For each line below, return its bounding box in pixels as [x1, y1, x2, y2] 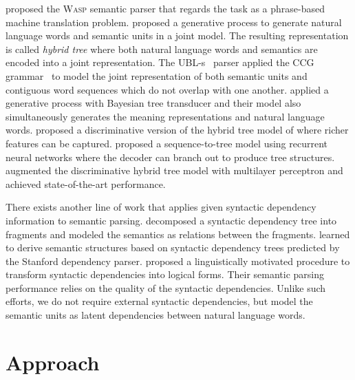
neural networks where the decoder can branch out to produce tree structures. [6, 149, 335, 164]
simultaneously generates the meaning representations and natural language [6, 109, 325, 123]
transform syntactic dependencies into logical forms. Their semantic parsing [6, 267, 325, 282]
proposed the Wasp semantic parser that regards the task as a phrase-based [6, 1, 325, 15]
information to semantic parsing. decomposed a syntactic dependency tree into [6, 213, 337, 227]
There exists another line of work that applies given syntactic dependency [6, 200, 316, 214]
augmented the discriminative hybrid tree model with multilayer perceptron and [6, 163, 343, 178]
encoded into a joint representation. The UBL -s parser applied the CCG [6, 55, 314, 70]
